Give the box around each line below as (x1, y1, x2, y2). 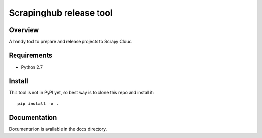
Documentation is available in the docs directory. (9, 126, 107, 132)
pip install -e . (17, 101, 59, 106)
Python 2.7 (21, 64, 43, 70)
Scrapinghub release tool (9, 7, 113, 18)
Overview (9, 26, 39, 34)
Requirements (9, 51, 53, 59)
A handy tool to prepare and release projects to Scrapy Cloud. (9, 39, 133, 45)
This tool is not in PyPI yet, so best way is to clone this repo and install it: (9, 89, 154, 95)
